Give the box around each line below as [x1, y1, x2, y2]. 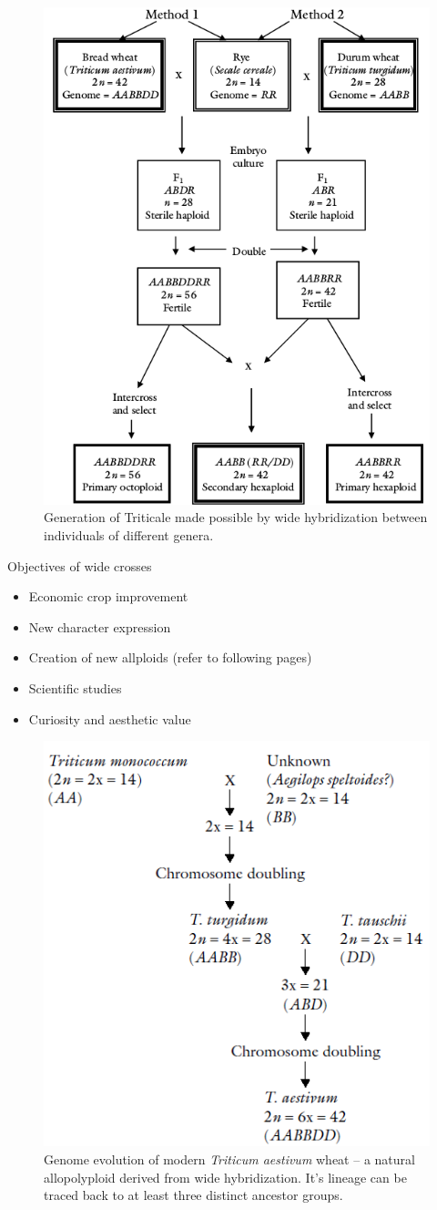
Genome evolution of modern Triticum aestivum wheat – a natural [44, 1149, 415, 1168]
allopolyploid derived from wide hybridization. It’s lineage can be [44, 1167, 407, 1186]
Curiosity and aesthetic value [28, 709, 191, 728]
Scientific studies [28, 678, 122, 697]
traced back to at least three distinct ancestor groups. [44, 1185, 343, 1205]
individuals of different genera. [44, 525, 214, 544]
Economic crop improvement [28, 587, 188, 606]
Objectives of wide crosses [7, 556, 152, 575]
